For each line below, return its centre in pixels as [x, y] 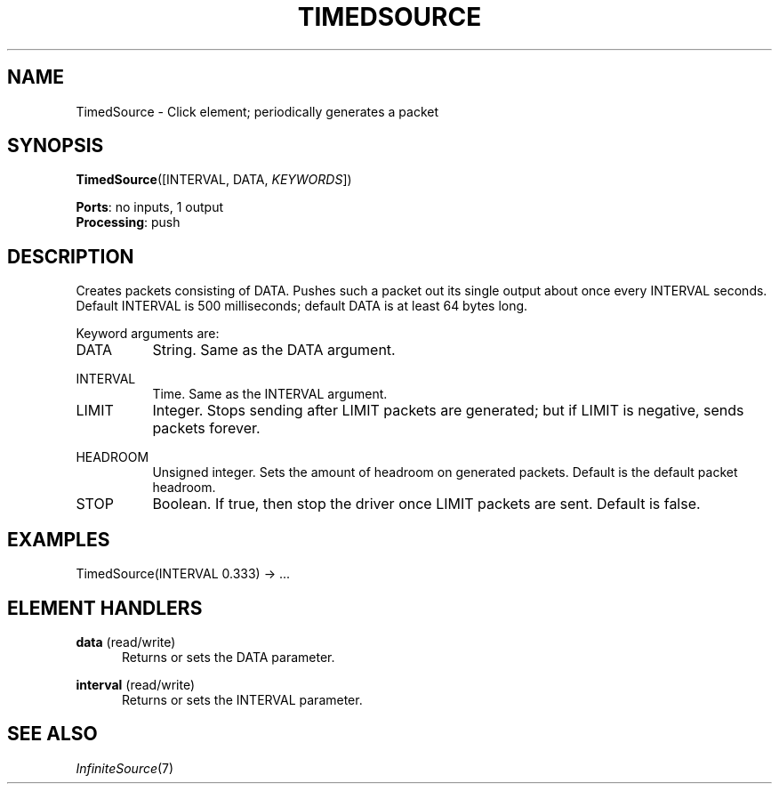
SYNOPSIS [56, 146]
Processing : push [128, 222]
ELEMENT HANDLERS [105, 608]
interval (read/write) [136, 684]
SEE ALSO [52, 734]
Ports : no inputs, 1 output [149, 207]
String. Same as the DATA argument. [274, 350]
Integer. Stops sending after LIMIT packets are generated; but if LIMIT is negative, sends [448, 411]
